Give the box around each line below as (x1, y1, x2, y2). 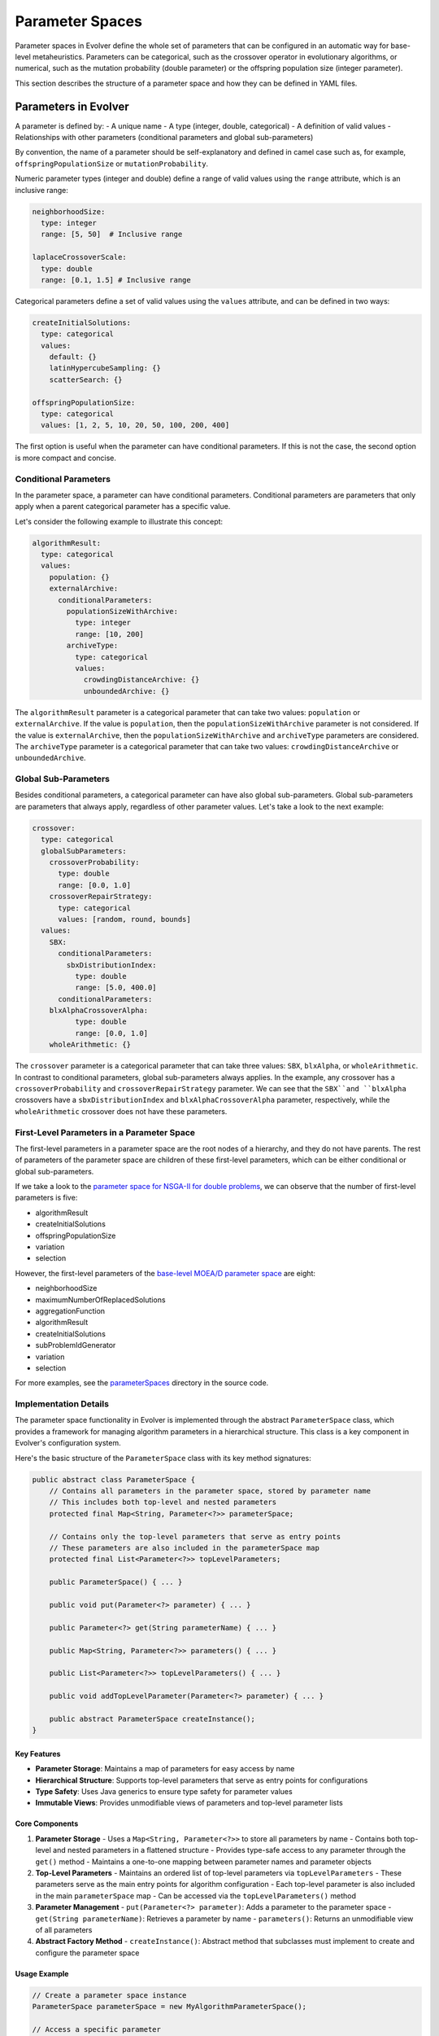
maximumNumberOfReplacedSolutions (35, 1295, 166, 1305)
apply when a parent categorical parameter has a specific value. (15, 502, 231, 511)
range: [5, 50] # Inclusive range (41, 230, 183, 239)
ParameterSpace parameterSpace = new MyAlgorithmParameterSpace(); (32, 2002, 307, 2012)
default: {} (49, 353, 98, 362)
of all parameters (35, 1924, 93, 1934)
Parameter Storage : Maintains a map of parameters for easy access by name (35, 1764, 295, 1774)
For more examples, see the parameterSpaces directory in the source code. (15, 1378, 269, 1388)
